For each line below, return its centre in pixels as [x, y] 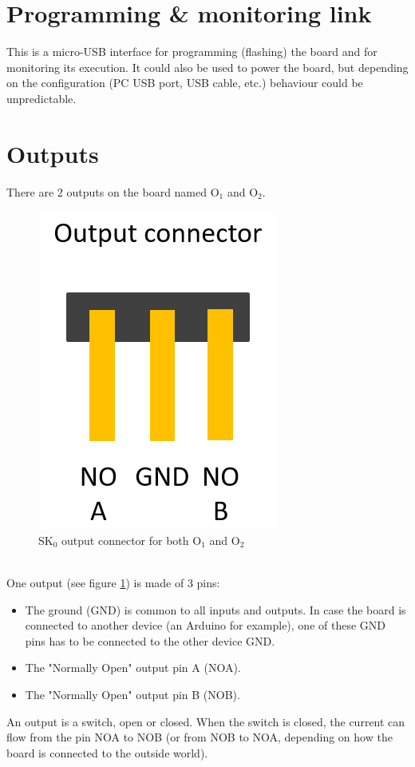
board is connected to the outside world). [107, 752]
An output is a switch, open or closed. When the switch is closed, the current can [206, 721]
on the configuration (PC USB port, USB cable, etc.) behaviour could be [185, 83]
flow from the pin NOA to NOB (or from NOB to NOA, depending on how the [200, 737]
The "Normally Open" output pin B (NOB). [132, 694]
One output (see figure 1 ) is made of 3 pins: [113, 582]
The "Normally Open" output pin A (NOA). [133, 668]
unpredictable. [41, 98]
